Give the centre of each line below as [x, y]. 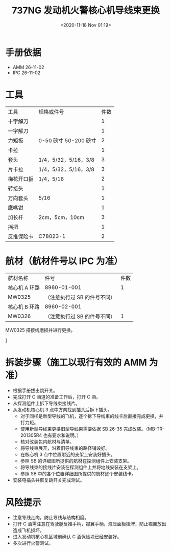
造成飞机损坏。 [28, 531]
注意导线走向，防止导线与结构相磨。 [51, 518]
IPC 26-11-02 [27, 73]
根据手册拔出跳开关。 [35, 390]
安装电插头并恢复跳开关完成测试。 [48, 480]
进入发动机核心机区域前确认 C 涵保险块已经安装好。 [67, 537]
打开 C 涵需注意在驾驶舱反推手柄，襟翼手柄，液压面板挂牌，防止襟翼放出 [89, 524]
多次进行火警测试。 [33, 543]
